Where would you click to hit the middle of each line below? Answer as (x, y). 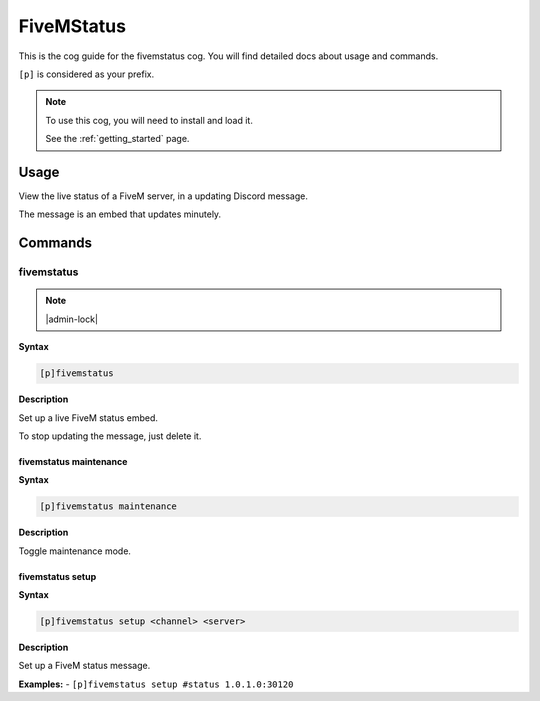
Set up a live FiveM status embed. (88, 417)
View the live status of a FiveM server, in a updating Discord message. (163, 196)
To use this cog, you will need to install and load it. (149, 120)
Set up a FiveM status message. (84, 666)
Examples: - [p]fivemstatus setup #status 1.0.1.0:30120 (156, 684)
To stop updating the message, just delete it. (110, 436)
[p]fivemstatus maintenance (108, 506)
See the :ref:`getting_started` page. (117, 139)
